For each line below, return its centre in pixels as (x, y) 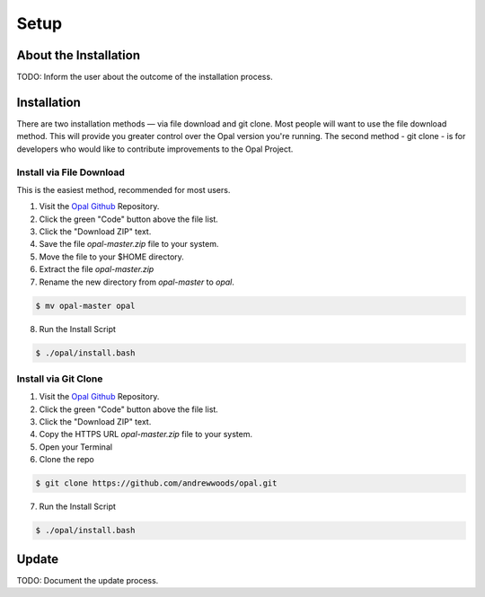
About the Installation (79, 55)
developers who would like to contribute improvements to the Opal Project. (155, 149)
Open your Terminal (75, 447)
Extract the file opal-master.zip (97, 269)
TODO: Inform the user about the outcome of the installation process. (145, 77)
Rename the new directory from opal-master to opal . (137, 282)
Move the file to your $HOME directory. (111, 257)
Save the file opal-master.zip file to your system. (129, 244)
